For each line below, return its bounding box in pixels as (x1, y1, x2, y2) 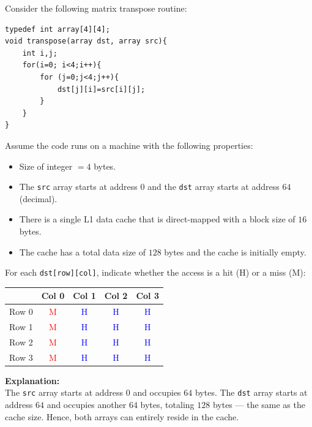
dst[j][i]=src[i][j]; (57, 85, 146, 94)
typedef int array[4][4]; (5, 25, 110, 34)
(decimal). (19, 192, 58, 205)
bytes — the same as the (212, 398, 305, 411)
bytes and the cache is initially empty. (164, 245, 306, 258)
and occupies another (46, 398, 127, 411)
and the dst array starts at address (147, 180, 280, 193)
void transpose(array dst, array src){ (5, 37, 167, 46)
